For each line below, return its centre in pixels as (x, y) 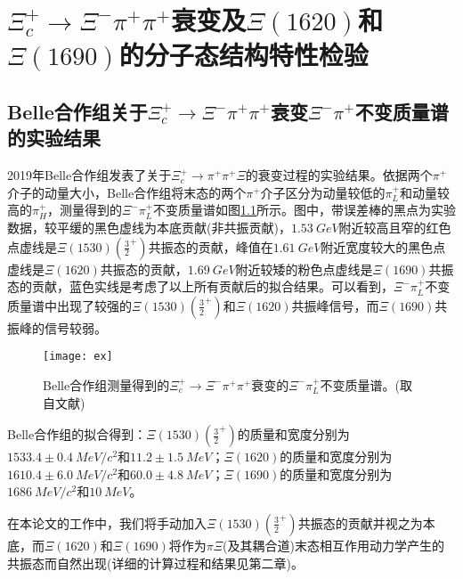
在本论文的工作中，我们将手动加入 (107, 522)
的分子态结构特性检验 (244, 55)
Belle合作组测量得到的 (106, 384)
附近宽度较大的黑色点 (383, 246)
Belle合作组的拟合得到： (77, 434)
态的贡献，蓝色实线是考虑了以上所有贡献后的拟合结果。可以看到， (200, 286)
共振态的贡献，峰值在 (211, 246)
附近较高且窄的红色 (395, 227)
